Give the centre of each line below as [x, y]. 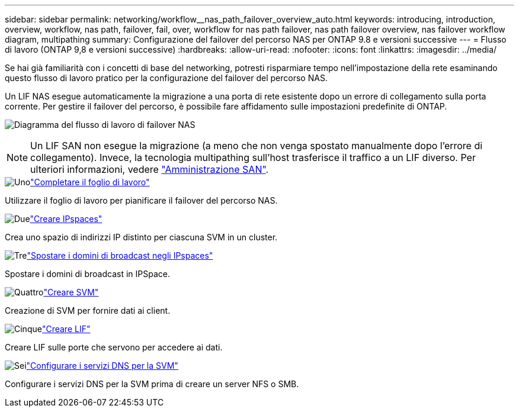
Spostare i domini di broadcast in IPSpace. [87, 274]
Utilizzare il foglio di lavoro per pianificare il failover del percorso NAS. [141, 200]
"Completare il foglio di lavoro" [90, 182]
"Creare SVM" [71, 292]
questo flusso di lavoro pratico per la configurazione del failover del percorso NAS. [166, 78]
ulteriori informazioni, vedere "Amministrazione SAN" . [150, 169]
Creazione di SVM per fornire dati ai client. [88, 310]
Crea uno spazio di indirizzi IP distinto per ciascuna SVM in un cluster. [141, 237]
